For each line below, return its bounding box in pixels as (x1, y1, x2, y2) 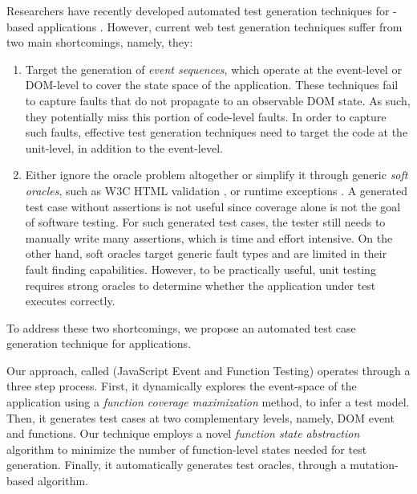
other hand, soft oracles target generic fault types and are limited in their (25, 245, 387, 262)
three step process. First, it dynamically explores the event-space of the (6, 378, 357, 394)
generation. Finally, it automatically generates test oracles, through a (6, 456, 346, 473)
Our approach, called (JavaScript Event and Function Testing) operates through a (6, 361, 411, 378)
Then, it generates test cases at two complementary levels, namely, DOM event (6, 409, 395, 426)
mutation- (350, 456, 399, 473)
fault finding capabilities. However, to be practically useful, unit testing (25, 260, 376, 277)
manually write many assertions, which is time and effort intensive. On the (25, 229, 393, 246)
